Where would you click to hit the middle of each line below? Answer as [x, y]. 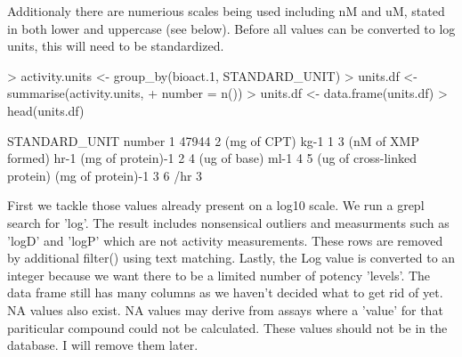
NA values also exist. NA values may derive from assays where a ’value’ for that [225, 309]
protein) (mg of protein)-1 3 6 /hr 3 [105, 175]
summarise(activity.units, [76, 93]
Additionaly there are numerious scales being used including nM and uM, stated [226, 11]
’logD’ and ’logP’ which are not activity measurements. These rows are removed [225, 240]
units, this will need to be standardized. [116, 46]
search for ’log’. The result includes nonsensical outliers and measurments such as [228, 222]
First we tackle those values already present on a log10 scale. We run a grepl [216, 205]
